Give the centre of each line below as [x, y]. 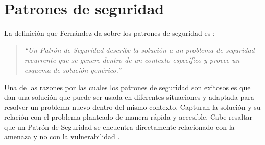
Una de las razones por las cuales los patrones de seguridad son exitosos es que [127, 87]
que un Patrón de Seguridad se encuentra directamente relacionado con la [119, 126]
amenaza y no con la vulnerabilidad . [62, 137]
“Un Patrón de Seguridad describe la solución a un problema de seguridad [139, 50]
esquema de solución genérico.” [73, 69]
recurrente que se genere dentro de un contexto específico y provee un [132, 60]
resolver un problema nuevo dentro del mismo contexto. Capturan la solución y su [132, 107]
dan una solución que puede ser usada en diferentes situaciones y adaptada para [129, 97]
